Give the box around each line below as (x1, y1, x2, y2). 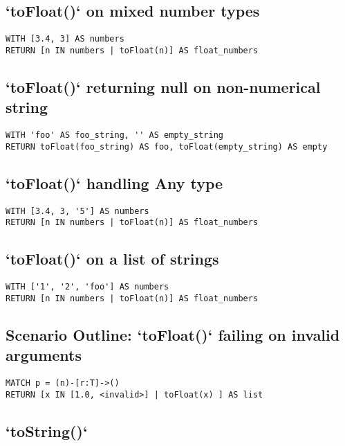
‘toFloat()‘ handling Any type (6, 172, 223, 193)
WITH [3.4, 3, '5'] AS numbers (6, 206, 149, 216)
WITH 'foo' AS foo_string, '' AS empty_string (6, 130, 223, 141)
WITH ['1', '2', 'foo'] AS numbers (6, 282, 169, 292)
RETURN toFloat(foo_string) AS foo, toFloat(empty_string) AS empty (6, 141, 328, 152)
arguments (6, 344, 82, 366)
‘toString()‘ (6, 420, 88, 441)
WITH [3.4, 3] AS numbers (6, 34, 124, 44)
